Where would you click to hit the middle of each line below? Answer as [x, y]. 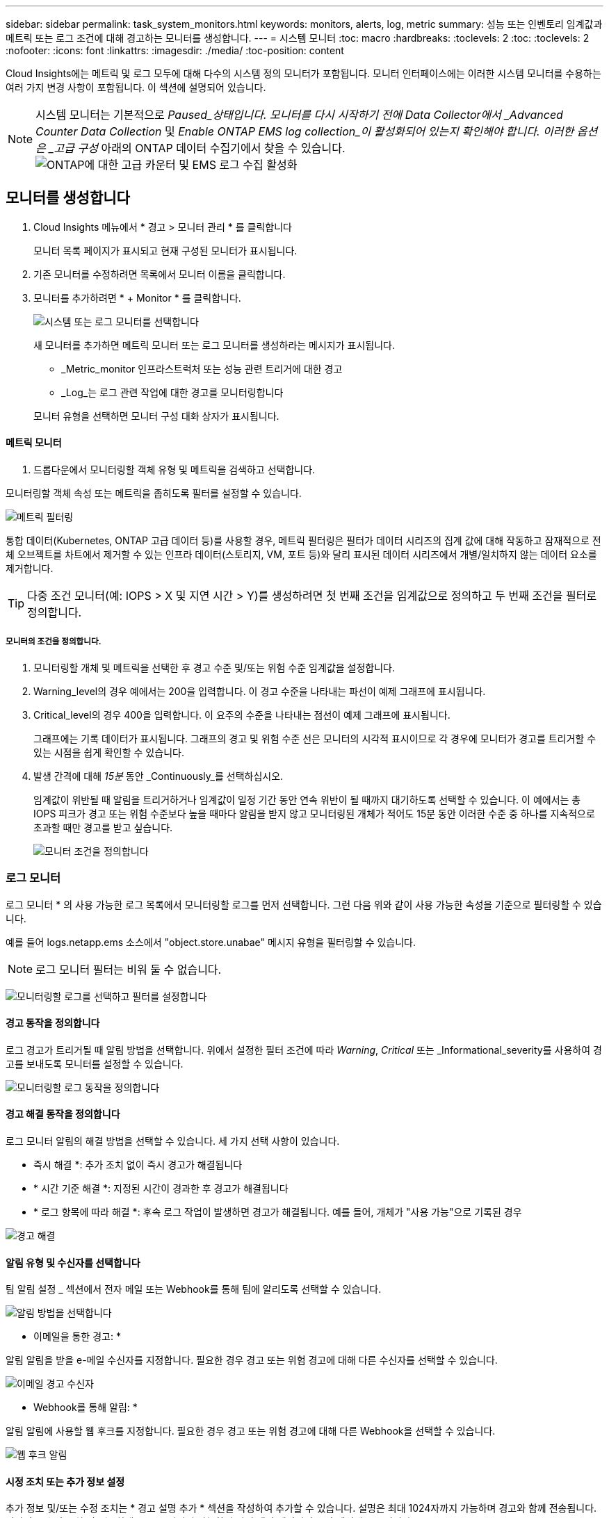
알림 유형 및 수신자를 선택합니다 [73, 1262]
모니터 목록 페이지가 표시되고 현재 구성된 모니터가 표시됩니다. [165, 250]
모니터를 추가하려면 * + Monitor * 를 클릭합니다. [137, 297]
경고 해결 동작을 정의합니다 [63, 1114]
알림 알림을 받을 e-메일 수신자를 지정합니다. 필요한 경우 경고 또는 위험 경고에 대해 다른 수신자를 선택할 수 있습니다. [252, 1360]
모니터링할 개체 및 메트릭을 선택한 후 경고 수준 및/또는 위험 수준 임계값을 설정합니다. [214, 667]
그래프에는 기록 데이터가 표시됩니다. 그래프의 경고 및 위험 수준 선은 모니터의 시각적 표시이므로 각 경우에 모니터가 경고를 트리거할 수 [315, 738]
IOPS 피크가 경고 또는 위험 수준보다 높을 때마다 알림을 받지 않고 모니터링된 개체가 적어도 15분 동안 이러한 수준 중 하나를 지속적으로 [314, 813]
